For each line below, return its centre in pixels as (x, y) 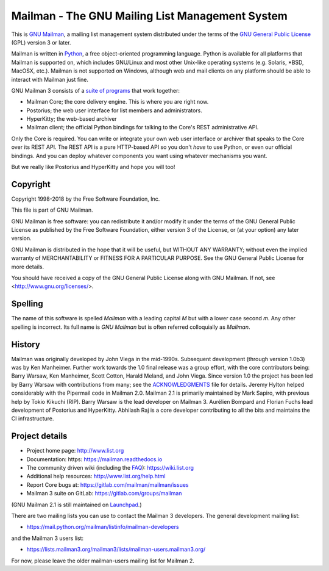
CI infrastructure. (33, 418)
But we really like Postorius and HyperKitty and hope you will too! (93, 167)
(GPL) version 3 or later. (41, 42)
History (26, 344)
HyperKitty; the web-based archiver (72, 119)
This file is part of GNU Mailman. (52, 210)
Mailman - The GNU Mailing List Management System (149, 16)
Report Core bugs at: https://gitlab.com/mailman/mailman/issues (108, 484)
